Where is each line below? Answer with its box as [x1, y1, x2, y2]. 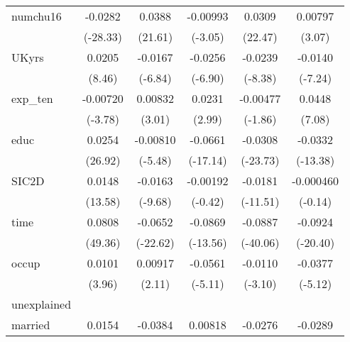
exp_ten [11, 90, 53, 106]
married [11, 316, 50, 333]
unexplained [11, 296, 72, 312]
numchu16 [11, 8, 62, 24]
